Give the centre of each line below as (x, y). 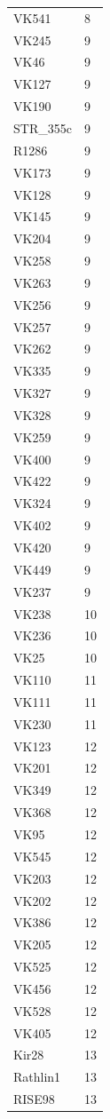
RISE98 (34, 1099)
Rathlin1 (37, 1077)
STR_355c (43, 127)
